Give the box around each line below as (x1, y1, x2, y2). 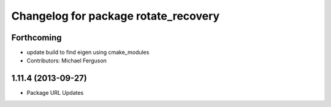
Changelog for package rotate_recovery (11, 9, 220, 23)
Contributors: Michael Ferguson (26, 57, 107, 64)
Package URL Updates (26, 89, 84, 97)
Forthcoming (11, 32, 62, 43)
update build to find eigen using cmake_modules (26, 49, 150, 56)
